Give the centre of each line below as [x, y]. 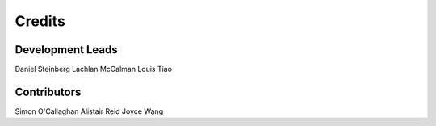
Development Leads [67, 50]
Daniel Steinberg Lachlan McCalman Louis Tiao [94, 69]
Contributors [48, 92]
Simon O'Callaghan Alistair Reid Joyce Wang [89, 111]
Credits [40, 21]
